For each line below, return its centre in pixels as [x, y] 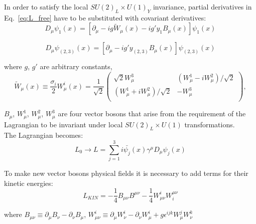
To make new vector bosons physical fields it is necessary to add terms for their [126, 173]
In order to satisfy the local [46, 7]
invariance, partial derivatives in [202, 7]
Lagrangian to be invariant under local [63, 124]
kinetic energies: [29, 183]
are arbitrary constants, [76, 66]
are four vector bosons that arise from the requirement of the [152, 114]
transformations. [210, 124]
